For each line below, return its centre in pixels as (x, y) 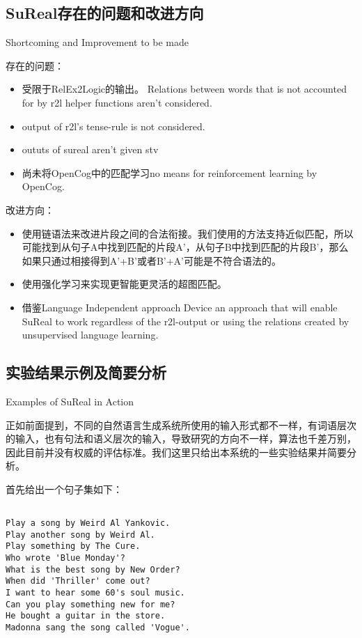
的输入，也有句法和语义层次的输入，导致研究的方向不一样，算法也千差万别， (181, 438)
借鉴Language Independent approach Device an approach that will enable (180, 307)
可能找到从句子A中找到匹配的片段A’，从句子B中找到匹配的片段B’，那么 (185, 247)
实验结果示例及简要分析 (86, 372)
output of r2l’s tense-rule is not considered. (113, 126)
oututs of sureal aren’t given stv (90, 149)
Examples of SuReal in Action (70, 401)
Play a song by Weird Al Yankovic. (88, 523)
